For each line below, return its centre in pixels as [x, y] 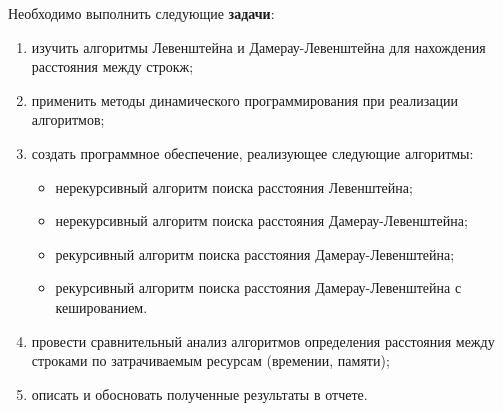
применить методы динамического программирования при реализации [244, 99]
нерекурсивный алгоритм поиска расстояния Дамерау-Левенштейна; [261, 220]
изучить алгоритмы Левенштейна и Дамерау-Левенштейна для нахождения [258, 46]
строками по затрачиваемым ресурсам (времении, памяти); [210, 360]
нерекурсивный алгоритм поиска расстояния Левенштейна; [234, 186]
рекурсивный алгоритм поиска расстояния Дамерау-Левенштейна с [258, 287]
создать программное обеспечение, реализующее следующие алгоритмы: [252, 152]
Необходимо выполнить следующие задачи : [141, 13]
